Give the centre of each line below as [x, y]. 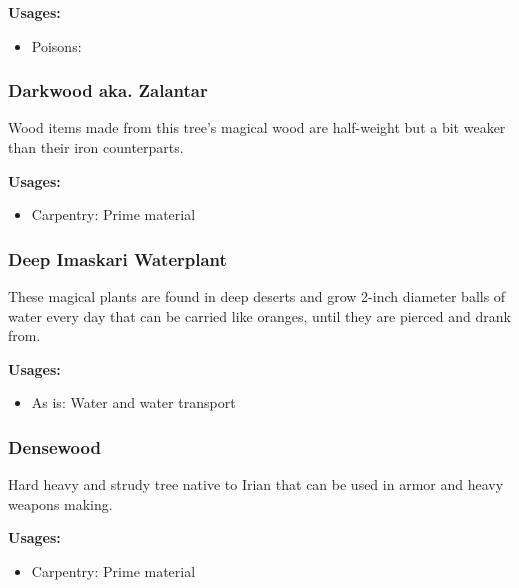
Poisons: [56, 45]
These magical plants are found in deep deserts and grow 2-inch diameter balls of [257, 296]
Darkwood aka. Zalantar [108, 90]
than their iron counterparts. [96, 147]
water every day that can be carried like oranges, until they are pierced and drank [259, 315]
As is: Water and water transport [133, 402]
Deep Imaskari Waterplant [117, 258]
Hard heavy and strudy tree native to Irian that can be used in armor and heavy [256, 484]
